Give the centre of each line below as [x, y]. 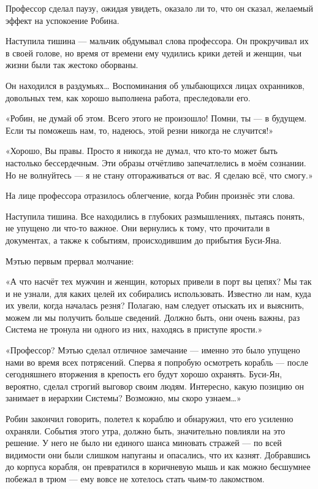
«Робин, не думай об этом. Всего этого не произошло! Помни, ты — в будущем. [156, 118]
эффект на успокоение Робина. [62, 20]
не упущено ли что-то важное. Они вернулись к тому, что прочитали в [138, 228]
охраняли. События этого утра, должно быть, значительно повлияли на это [146, 430]
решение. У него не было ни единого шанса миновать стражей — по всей [144, 443]
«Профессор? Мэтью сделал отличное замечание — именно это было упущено [153, 350]
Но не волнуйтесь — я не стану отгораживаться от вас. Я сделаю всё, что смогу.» [159, 175]
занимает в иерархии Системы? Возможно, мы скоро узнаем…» [123, 398]
